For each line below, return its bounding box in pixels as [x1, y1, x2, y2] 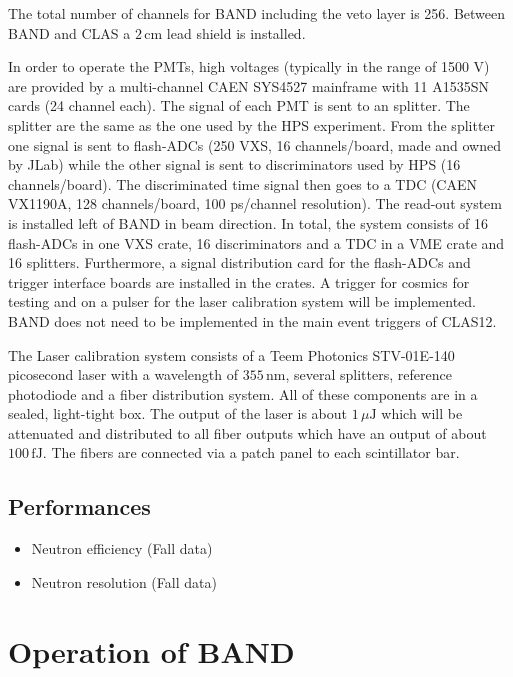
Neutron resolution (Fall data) [31, 571, 217, 592]
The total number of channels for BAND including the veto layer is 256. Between [8, 3, 506, 23]
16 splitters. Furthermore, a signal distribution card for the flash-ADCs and [8, 252, 471, 273]
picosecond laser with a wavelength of [8, 364, 239, 385]
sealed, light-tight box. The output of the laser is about [8, 403, 348, 424]
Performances [8, 491, 151, 522]
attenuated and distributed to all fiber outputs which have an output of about [8, 422, 487, 443]
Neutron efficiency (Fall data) [31, 538, 213, 559]
